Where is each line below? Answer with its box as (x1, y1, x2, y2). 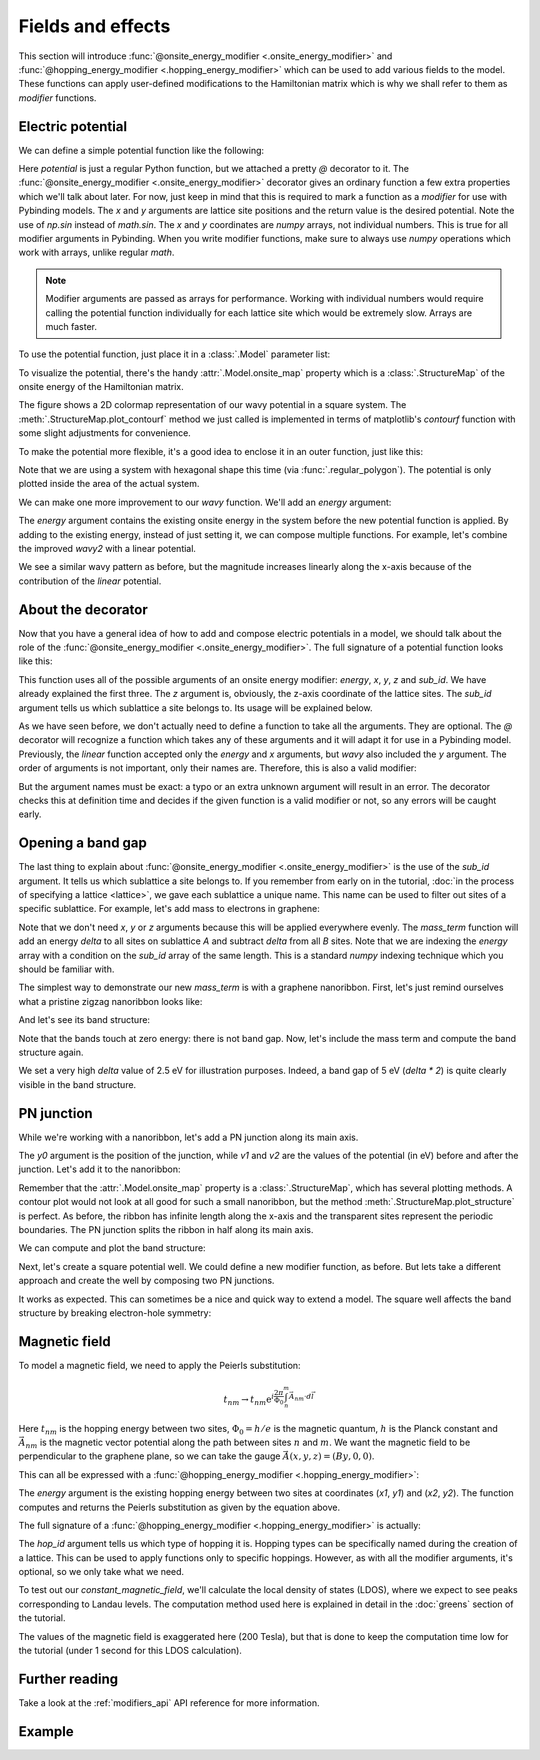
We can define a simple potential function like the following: (18, 144, 265, 156)
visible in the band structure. (18, 1078, 137, 1090)
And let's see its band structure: (18, 1014, 150, 1026)
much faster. (45, 320, 98, 332)
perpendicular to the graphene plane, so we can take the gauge (18, 1450, 281, 1462)
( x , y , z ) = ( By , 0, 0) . (289, 1450, 375, 1462)
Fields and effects (18, 15, 171, 37)
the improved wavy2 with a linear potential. (18, 543, 197, 554)
